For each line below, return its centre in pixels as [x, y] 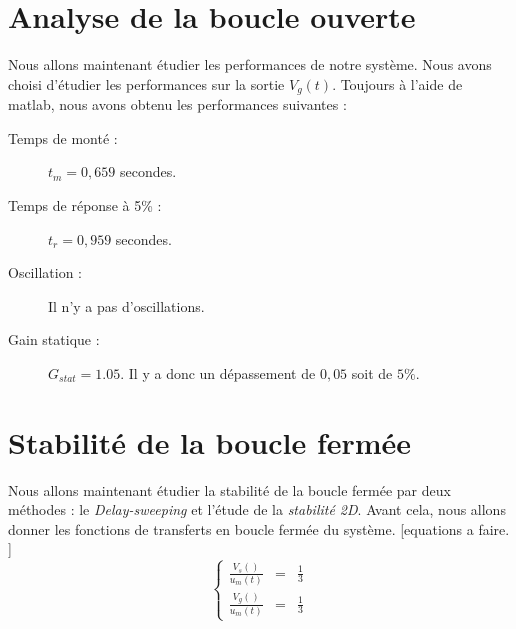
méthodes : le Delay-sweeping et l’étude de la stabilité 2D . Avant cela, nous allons [257, 509]
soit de [372, 372]
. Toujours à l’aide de [397, 83]
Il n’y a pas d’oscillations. [126, 305]
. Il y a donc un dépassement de [218, 372]
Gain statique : [54, 339]
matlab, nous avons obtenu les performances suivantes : [177, 104]
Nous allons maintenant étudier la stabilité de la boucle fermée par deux [229, 489]
